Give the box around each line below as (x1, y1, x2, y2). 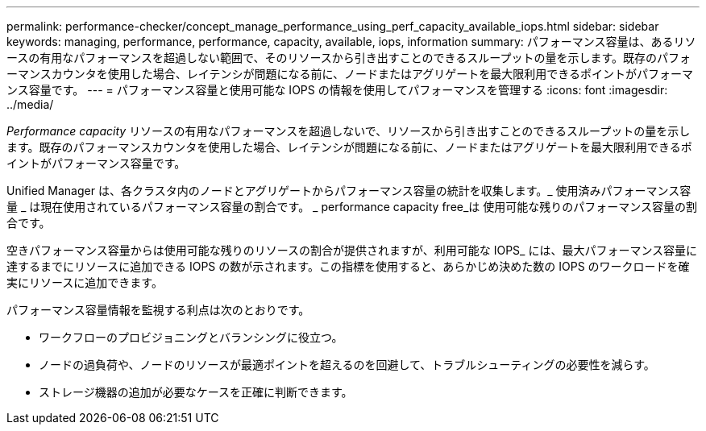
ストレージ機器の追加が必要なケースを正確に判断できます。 (39, 385, 353, 399)
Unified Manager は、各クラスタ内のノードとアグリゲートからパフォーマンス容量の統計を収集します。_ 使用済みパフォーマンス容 (6, 184, 691, 197)
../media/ (6, 97, 54, 111)
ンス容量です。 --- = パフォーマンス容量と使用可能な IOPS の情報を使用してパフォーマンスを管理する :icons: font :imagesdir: (6, 83, 668, 97)
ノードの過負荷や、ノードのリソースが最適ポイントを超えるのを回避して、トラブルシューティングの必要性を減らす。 (39, 358, 655, 371)
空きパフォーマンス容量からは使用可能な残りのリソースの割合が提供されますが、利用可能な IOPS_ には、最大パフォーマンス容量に (6, 243, 698, 257)
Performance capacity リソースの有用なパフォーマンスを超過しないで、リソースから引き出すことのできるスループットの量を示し (6, 124, 691, 138)
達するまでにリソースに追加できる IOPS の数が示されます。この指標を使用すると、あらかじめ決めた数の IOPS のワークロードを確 (6, 259, 690, 273)
